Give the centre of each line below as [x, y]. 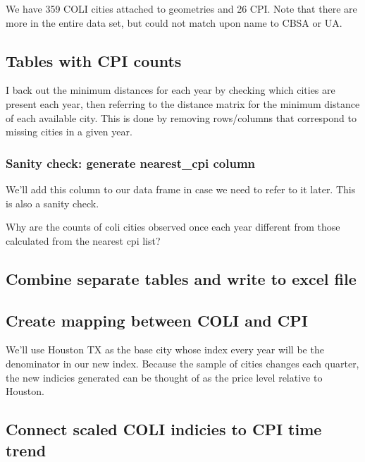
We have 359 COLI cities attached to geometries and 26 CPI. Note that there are [181, 8]
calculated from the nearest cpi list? [83, 240]
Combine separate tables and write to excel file [181, 278]
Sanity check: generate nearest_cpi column [131, 163]
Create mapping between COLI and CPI [157, 320]
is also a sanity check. [52, 203]
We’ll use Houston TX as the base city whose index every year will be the [165, 349]
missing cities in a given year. [69, 132]
